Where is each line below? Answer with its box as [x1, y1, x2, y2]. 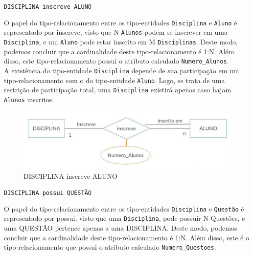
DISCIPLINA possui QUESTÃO [4, 190, 92, 197]
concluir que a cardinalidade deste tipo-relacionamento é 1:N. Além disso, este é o [4, 232, 249, 242]
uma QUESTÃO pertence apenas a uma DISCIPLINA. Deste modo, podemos [4, 223, 237, 233]
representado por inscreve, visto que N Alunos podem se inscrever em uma [4, 27, 228, 37]
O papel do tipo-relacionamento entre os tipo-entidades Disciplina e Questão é [4, 203, 244, 213]
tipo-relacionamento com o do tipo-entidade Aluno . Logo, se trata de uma [4, 75, 225, 85]
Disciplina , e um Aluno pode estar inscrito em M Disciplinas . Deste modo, [4, 36, 238, 46]
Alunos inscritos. [4, 94, 54, 104]
